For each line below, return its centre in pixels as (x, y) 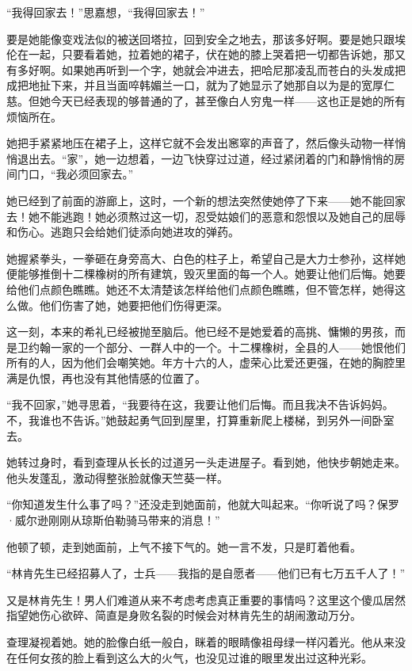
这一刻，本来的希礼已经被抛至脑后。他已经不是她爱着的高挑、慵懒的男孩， (200, 332)
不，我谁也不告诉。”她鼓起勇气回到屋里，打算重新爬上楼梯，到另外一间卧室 (200, 420)
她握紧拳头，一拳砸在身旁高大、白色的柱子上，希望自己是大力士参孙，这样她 (206, 258)
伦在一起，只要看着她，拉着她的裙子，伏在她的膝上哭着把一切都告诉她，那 (200, 54)
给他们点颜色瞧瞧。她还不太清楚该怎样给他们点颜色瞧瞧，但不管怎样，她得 (200, 289)
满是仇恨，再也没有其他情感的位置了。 (106, 377)
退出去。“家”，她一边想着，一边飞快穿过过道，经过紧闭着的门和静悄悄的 (206, 158)
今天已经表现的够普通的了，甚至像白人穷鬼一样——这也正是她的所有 (228, 100)
